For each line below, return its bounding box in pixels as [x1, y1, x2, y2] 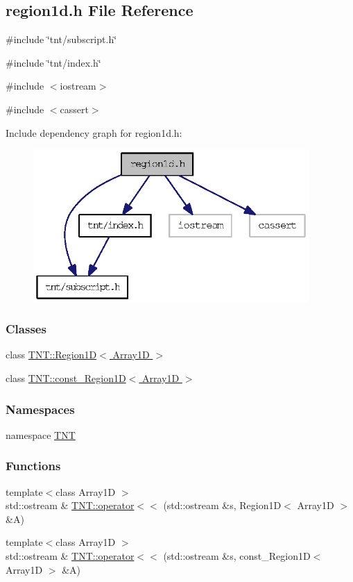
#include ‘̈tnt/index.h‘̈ [6, 55, 101, 69]
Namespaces [6, 400, 75, 417]
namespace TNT [6, 427, 76, 442]
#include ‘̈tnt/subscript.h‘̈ [6, 32, 117, 47]
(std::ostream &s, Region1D [163, 498, 282, 513]
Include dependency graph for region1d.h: [6, 125, 182, 140]
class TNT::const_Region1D [6, 371, 126, 385]
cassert [60, 101, 89, 116]
